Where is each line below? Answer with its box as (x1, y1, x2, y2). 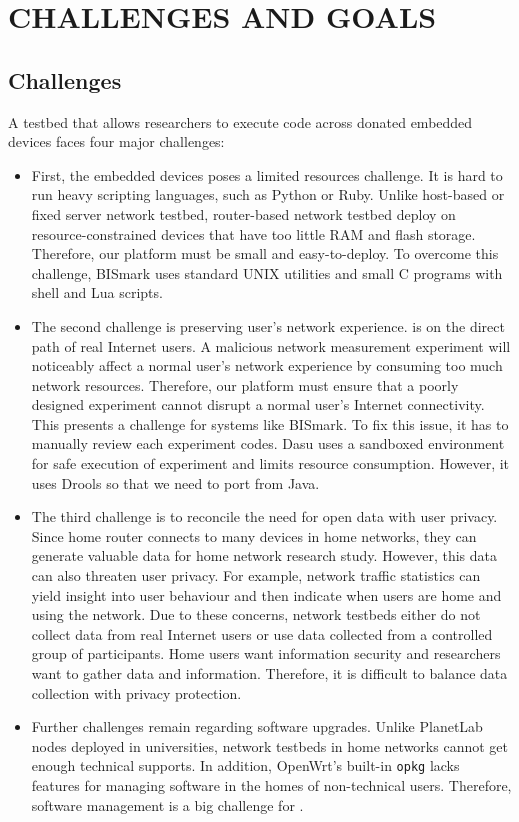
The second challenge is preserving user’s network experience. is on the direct (31, 315, 505, 336)
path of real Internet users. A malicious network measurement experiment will (31, 335, 511, 356)
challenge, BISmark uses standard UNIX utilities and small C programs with (31, 262, 503, 283)
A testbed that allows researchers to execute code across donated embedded (8, 111, 473, 132)
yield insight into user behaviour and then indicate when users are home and (31, 584, 502, 605)
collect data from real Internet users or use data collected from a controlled (31, 623, 493, 644)
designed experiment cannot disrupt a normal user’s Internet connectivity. (31, 394, 485, 415)
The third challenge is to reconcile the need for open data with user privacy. (31, 506, 498, 527)
